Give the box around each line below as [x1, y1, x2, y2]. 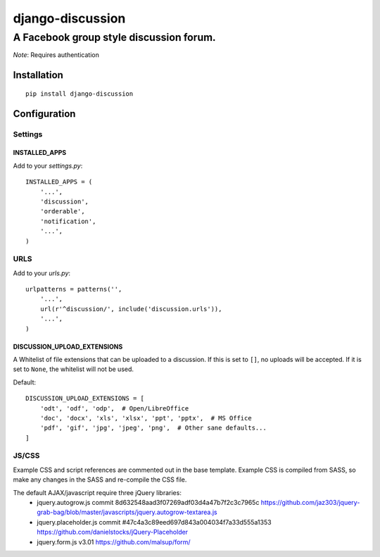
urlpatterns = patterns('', [25, 285, 122, 294]
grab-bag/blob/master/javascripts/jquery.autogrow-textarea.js [37, 508, 217, 517]
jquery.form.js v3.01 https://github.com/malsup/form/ [37, 537, 191, 546]
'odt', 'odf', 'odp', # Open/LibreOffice [39, 404, 189, 412]
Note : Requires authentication [13, 51, 100, 59]
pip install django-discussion [25, 89, 134, 98]
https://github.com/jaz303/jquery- [260, 499, 360, 507]
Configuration [13, 108, 76, 120]
